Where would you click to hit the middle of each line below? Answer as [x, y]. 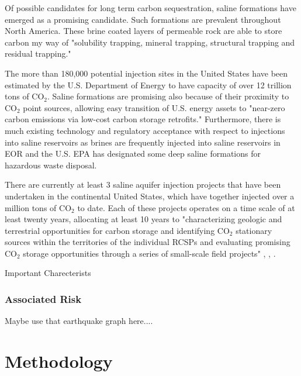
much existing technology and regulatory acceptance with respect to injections [145, 130]
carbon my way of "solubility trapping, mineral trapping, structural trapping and [150, 42]
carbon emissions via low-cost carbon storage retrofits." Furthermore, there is [143, 119]
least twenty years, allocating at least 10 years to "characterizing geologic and [143, 219]
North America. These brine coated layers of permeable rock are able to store [143, 31]
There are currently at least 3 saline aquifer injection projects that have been [143, 184]
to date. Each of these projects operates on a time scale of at [186, 207]
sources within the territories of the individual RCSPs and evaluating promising [148, 242]
